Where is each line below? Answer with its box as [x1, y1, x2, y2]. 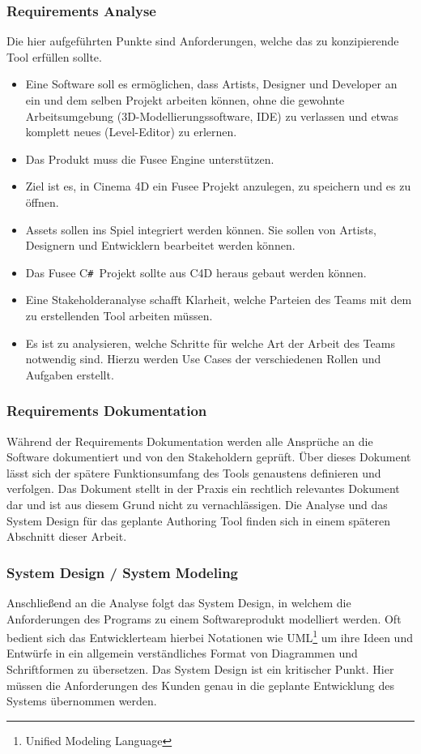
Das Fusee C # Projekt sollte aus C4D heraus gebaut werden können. [25, 263, 367, 281]
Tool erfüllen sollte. [6, 48, 102, 65]
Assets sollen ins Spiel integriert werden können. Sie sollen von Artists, [25, 221, 376, 238]
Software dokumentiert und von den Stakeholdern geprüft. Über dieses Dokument [6, 448, 411, 465]
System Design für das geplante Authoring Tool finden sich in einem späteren [6, 512, 390, 529]
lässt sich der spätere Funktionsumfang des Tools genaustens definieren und [6, 464, 381, 481]
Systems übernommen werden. [6, 692, 157, 709]
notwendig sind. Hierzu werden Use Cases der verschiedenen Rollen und [25, 350, 381, 367]
